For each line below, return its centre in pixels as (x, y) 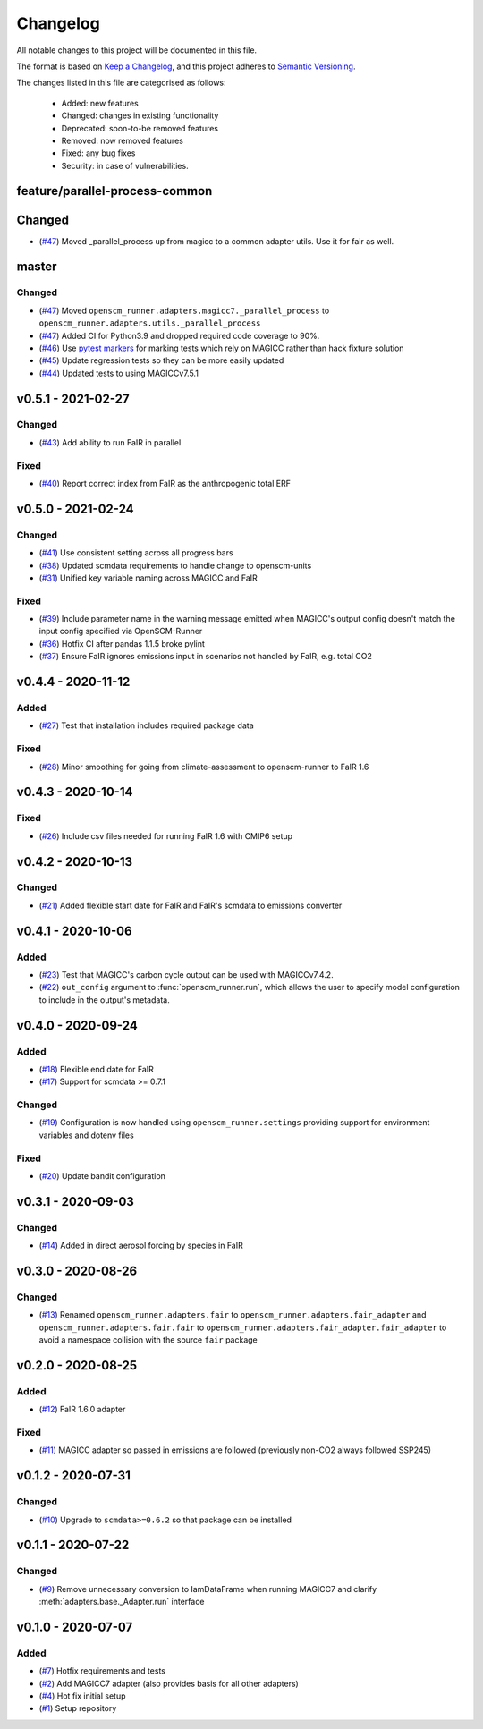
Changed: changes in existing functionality (140, 115)
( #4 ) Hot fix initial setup (82, 1696)
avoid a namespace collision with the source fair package (148, 1340)
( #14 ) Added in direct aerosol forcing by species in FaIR (141, 1246)
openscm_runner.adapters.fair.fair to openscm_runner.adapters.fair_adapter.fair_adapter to (243, 1327)
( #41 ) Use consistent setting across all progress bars (136, 553)
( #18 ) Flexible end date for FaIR (96, 1069)
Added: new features (100, 103)
